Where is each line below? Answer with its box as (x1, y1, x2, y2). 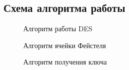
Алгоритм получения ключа (23, 57, 107, 67)
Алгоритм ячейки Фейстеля (23, 40, 106, 50)
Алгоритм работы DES (23, 23, 92, 34)
